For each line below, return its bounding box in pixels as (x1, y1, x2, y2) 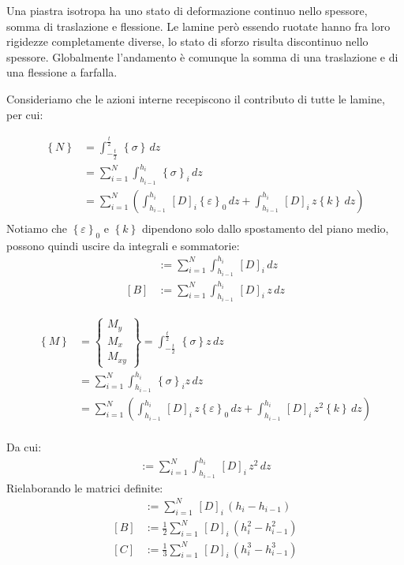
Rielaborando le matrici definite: (6, 479, 163, 496)
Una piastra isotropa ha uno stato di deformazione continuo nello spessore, (6, 2, 368, 18)
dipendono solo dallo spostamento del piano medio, (141, 219, 389, 236)
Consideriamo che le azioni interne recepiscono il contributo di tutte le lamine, (6, 90, 385, 107)
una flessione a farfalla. (6, 64, 118, 80)
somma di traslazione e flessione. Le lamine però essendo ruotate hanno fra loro (6, 17, 391, 34)
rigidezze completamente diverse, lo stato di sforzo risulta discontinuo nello (6, 33, 368, 50)
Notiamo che (6, 219, 67, 236)
